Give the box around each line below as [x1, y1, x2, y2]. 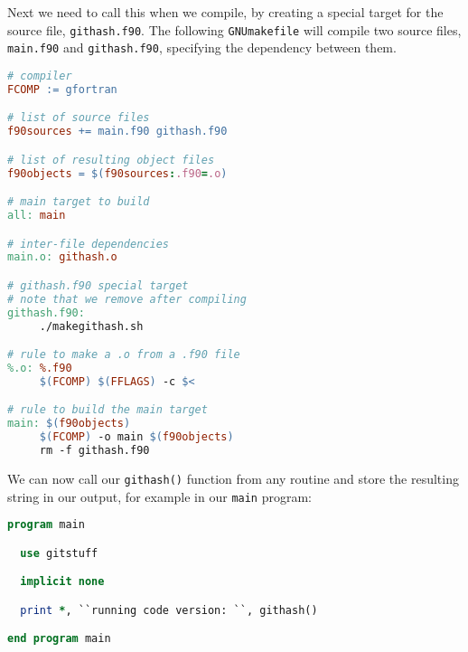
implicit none [20, 575, 105, 589]
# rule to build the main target [7, 403, 208, 417]
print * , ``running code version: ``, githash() [20, 603, 318, 617]
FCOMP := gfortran [7, 82, 117, 96]
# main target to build [7, 195, 150, 209]
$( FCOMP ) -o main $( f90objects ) [39, 430, 234, 444]
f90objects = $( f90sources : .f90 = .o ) [7, 166, 228, 180]
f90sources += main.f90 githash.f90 [7, 125, 228, 138]
